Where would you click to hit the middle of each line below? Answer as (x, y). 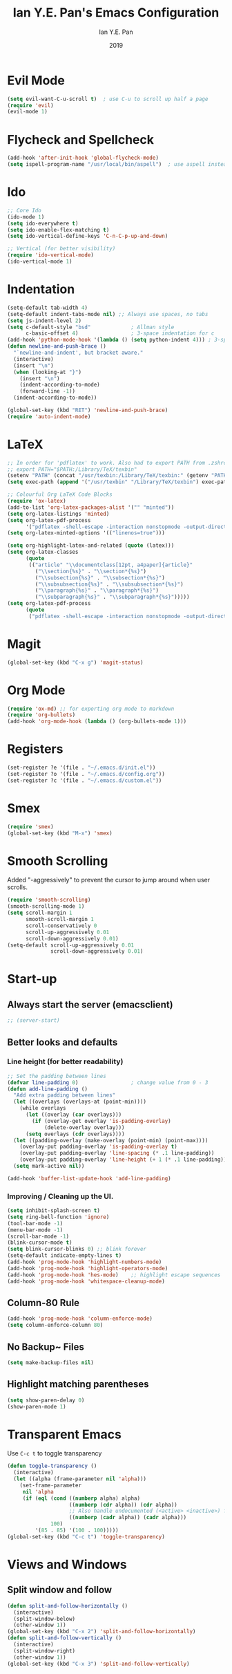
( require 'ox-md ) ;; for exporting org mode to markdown (91, 709)
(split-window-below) (45, 1619)
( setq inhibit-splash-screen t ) (54, 1211)
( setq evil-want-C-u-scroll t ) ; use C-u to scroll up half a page (108, 99)
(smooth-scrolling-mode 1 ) (46, 906)
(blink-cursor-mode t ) (40, 1243)
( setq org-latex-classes (43, 552)
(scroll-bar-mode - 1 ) (38, 1236)
